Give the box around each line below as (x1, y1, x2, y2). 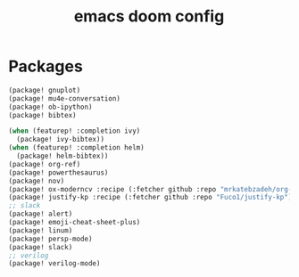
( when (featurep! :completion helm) (8, 143, 145, 152)
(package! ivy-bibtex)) (16, 135, 104, 144)
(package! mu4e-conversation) (8, 94, 121, 103)
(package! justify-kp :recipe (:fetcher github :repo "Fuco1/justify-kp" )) (8, 193, 296, 202)
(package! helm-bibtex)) (16, 151, 109, 161)
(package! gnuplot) (8, 86, 81, 94)
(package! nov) (8, 176, 65, 185)
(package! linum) (8, 225, 73, 235)
